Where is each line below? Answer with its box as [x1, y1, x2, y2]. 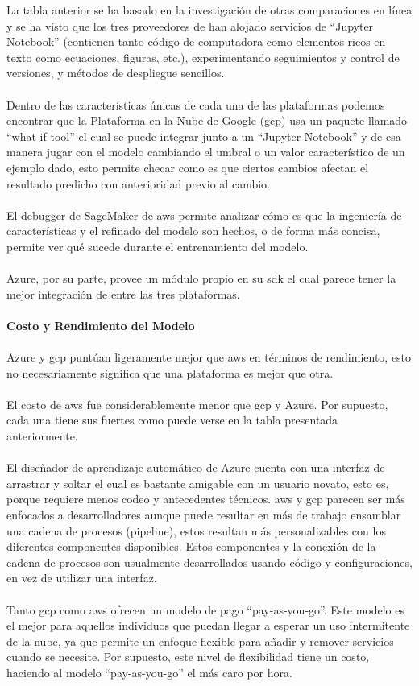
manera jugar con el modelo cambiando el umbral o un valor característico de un [6, 143, 405, 160]
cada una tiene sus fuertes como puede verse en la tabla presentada [6, 411, 338, 428]
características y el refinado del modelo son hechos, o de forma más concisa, [6, 222, 380, 239]
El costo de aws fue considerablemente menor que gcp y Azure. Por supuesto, [6, 395, 388, 412]
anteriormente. [6, 428, 78, 444]
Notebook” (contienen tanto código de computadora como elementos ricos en [6, 33, 386, 50]
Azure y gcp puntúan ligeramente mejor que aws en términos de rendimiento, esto [6, 349, 412, 366]
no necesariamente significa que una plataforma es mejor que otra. [6, 364, 334, 381]
